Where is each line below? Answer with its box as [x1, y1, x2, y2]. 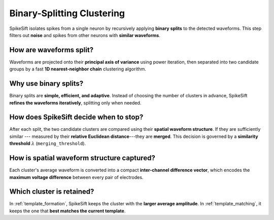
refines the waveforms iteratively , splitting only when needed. [9, 99, 142, 106]
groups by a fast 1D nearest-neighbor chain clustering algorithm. [9, 66, 147, 72]
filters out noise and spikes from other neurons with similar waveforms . [9, 32, 161, 38]
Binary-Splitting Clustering [9, 8, 125, 19]
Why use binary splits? [9, 79, 84, 88]
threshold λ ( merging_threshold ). [9, 140, 86, 146]
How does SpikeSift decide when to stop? [9, 113, 144, 122]
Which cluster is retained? [9, 188, 94, 196]
